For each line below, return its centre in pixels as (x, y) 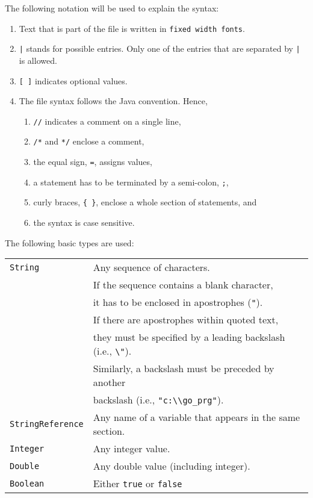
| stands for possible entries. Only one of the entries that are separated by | (160, 48)
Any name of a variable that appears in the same (197, 417)
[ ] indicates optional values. (73, 80)
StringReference (47, 424)
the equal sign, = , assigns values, (93, 162)
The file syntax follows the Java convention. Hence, (113, 101)
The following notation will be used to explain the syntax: (112, 8)
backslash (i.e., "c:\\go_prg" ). (158, 400)
